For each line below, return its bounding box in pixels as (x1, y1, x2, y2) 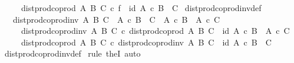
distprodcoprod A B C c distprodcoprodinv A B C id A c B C (21, 36, 272, 48)
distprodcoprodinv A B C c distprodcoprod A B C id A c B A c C (21, 24, 290, 37)
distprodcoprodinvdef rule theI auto (4, 47, 141, 60)
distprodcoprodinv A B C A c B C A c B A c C (12, 13, 220, 25)
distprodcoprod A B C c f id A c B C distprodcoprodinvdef (21, 2, 262, 13)
